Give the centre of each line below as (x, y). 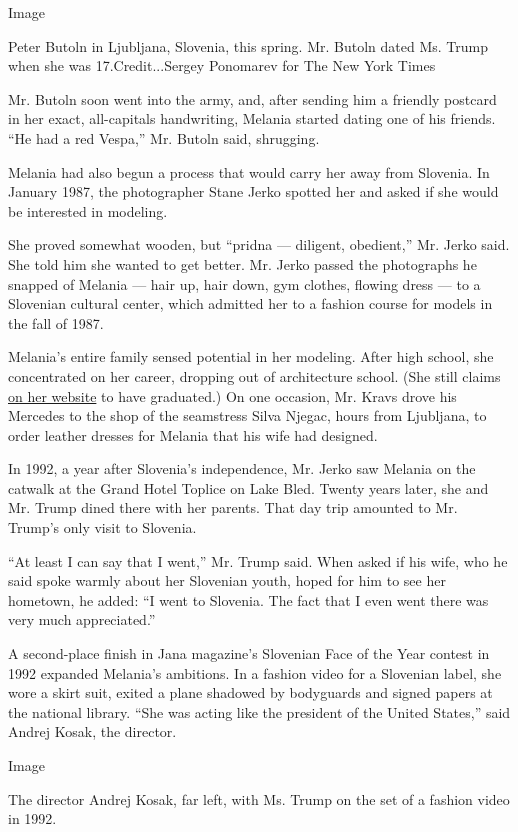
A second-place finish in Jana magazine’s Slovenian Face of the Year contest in (249, 653)
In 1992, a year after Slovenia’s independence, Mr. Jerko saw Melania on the (242, 468)
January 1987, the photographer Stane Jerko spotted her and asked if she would (253, 191)
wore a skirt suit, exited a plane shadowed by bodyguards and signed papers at (250, 692)
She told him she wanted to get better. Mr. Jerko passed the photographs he (242, 263)
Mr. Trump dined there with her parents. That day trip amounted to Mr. (233, 507)
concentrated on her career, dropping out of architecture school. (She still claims (254, 375)
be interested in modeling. (88, 210)
